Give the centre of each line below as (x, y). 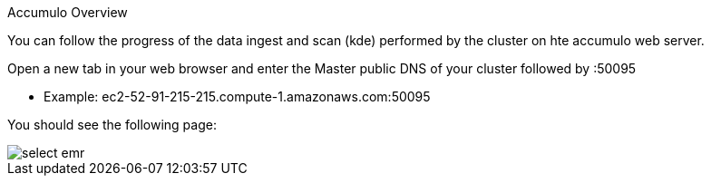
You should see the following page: (112, 125)
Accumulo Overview (68, 12)
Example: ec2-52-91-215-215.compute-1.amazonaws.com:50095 (237, 96)
